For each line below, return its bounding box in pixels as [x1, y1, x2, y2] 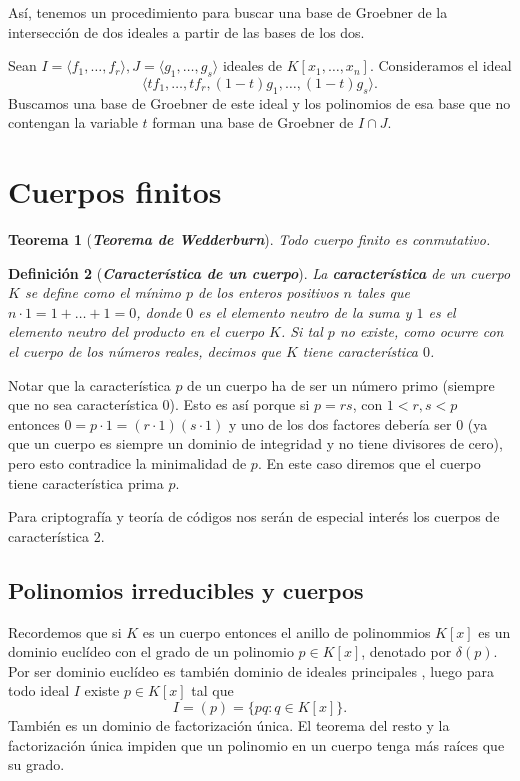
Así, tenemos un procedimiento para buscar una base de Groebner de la [8, 2, 448, 22]
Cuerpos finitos [8, 171, 222, 212]
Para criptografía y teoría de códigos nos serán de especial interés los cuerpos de [8, 506, 500, 527]
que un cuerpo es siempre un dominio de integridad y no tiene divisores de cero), [8, 433, 503, 454]
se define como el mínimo [24, 282, 181, 303]
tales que [356, 282, 410, 303]
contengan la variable [8, 112, 138, 133]
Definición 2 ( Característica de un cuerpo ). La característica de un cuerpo [8, 262, 511, 283]
